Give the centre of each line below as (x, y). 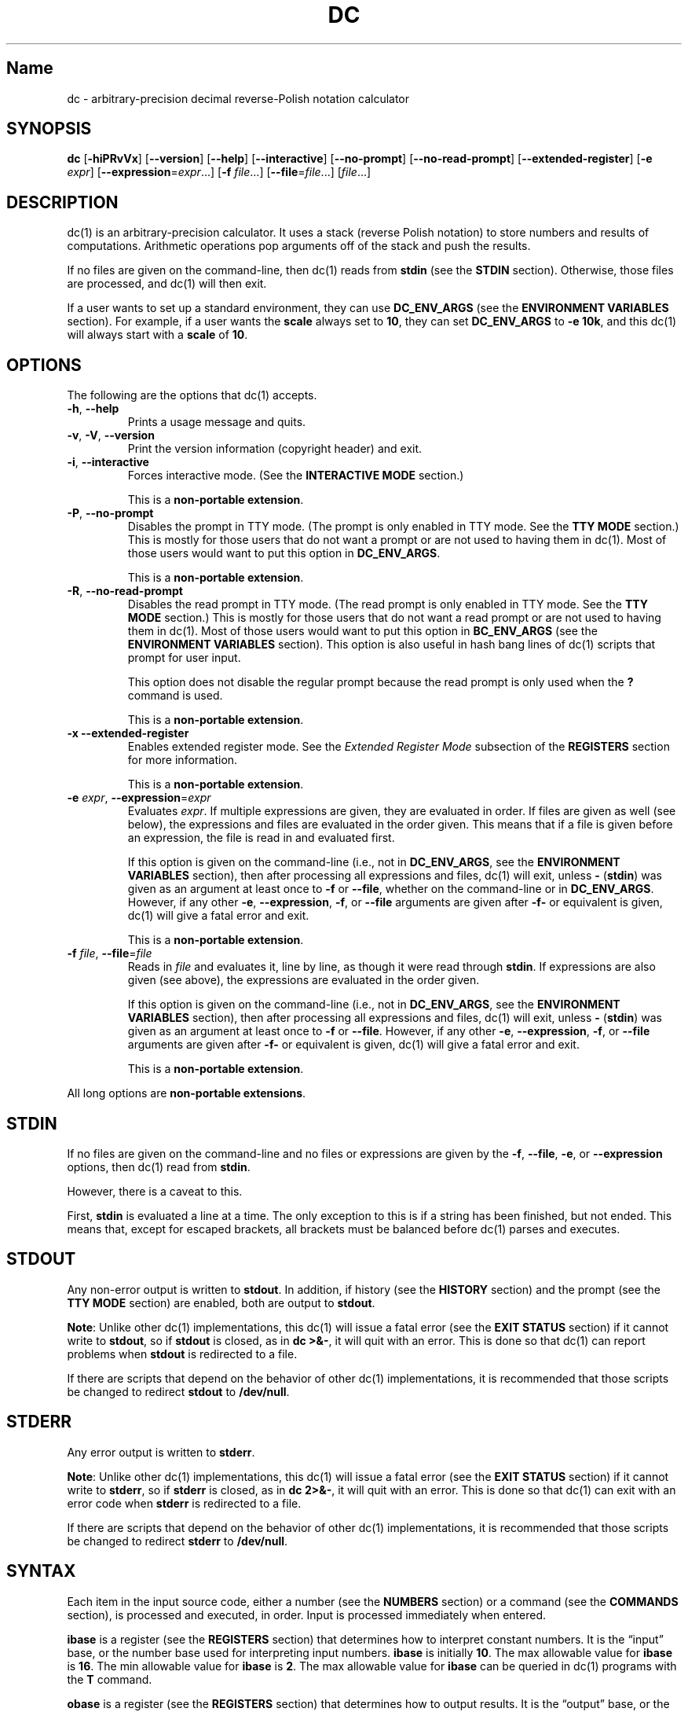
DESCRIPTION (62, 202)
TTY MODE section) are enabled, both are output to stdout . (221, 1302)
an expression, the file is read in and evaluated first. (261, 838)
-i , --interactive (108, 462)
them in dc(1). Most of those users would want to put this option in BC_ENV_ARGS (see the (362, 631)
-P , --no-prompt (110, 513)
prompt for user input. (184, 658)
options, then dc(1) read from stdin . (159, 1166)
